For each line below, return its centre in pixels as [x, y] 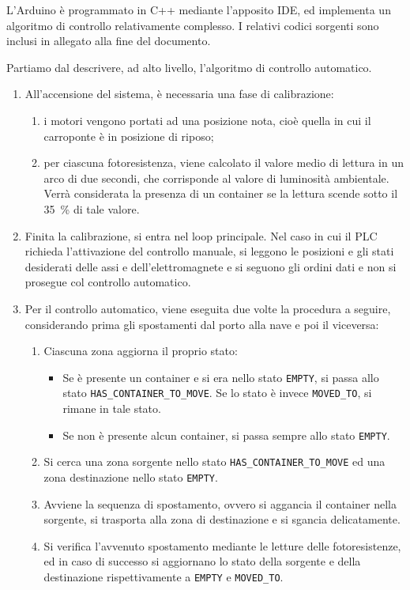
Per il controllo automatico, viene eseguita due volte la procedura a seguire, [208, 308]
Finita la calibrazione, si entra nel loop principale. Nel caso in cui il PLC [201, 235]
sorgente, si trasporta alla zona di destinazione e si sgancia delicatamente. [222, 519]
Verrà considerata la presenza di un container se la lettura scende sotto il [221, 193]
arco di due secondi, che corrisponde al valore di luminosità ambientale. [216, 178]
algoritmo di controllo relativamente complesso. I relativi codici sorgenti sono [193, 25]
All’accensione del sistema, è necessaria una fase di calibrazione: [179, 94]
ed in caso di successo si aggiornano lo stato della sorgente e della [202, 561]
